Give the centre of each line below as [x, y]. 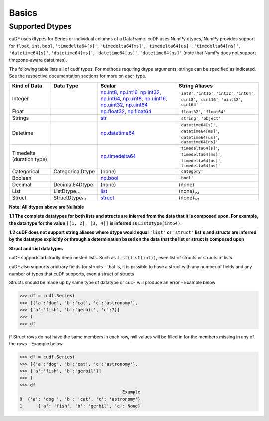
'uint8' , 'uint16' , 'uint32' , [210, 99]
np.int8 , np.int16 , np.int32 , [131, 92]
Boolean [22, 178]
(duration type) [30, 159]
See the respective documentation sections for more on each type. [78, 76]
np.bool [109, 178]
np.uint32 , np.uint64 [124, 105]
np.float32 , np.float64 [126, 111]
